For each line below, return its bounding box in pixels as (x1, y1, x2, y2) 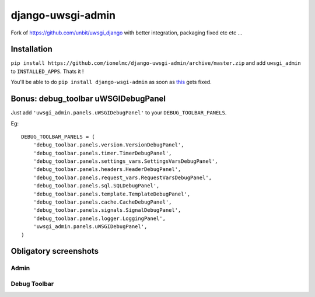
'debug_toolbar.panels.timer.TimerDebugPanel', (33, 149, 172, 156)
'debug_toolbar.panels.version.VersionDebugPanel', (33, 142, 184, 148)
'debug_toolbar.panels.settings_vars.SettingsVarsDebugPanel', (33, 158, 218, 165)
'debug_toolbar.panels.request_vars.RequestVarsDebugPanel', (33, 174, 212, 181)
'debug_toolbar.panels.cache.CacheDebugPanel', (33, 199, 172, 205)
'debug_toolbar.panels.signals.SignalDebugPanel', (33, 207, 181, 214)
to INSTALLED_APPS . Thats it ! (10, 68, 84, 75)
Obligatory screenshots (10, 246, 99, 256)
